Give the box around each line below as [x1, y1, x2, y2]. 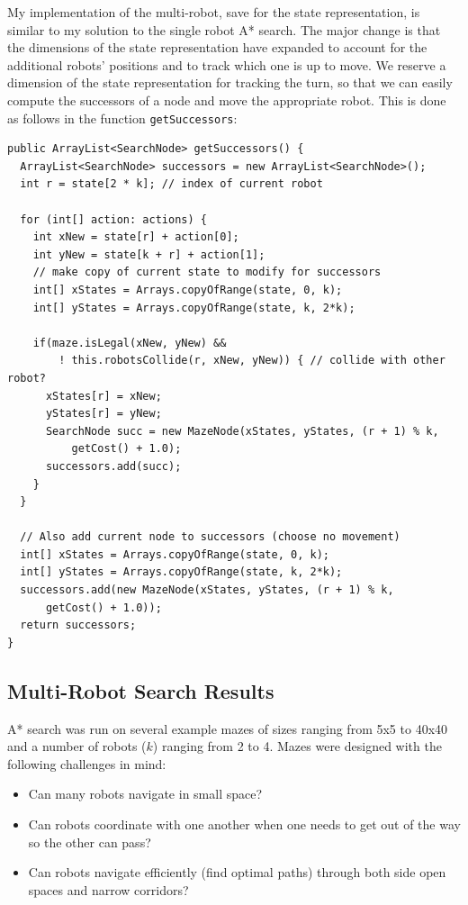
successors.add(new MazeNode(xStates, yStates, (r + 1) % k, [20, 584, 394, 597]
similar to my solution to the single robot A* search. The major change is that [7, 20, 441, 39]
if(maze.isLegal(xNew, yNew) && [32, 336, 227, 349]
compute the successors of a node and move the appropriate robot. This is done [7, 90, 446, 109]
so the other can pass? [28, 832, 151, 851]
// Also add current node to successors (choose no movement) [20, 530, 400, 544]
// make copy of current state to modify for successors [32, 266, 382, 279]
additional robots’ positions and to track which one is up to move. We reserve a [7, 55, 446, 74]
